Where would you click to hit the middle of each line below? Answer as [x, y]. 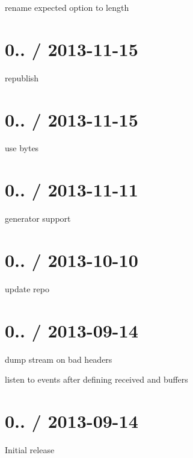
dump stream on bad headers [59, 359]
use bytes [22, 148]
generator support [38, 218]
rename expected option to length [67, 7]
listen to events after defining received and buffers [96, 379]
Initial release [30, 449]
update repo [27, 288]
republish [22, 77]
